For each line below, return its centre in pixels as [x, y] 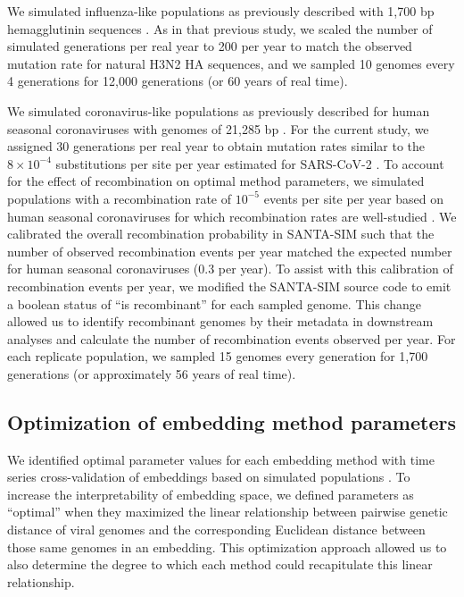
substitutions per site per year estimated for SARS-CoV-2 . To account [250, 163]
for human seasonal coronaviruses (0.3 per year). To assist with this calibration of [230, 269]
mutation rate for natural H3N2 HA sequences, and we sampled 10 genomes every [231, 63]
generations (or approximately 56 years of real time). [152, 373]
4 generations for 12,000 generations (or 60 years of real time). [178, 81]
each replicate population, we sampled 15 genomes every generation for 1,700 [218, 356]
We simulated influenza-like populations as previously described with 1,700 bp [221, 11]
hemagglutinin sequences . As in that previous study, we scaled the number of [220, 28]
